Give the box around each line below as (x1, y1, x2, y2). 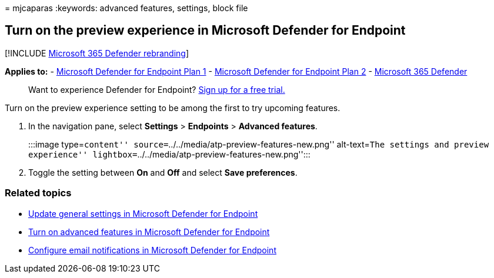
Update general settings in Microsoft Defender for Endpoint (28, 208, 258, 219)
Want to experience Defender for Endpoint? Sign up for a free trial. (28, 84, 285, 95)
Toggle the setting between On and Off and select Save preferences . (28, 167, 298, 177)
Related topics (5, 187, 72, 199)
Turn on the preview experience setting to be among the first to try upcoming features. (5, 102, 341, 113)
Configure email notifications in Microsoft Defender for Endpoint (28, 244, 276, 255)
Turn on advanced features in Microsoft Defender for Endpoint (28, 226, 270, 237)
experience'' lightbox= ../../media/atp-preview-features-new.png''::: (28, 149, 311, 159)
